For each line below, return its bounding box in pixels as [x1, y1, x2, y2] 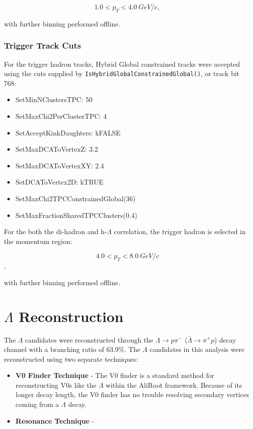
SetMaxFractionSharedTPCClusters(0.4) [15, 210, 137, 220]
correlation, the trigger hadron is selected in [114, 226, 246, 237]
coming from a [15, 399, 59, 409]
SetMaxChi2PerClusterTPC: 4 [15, 111, 107, 121]
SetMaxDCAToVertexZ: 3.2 [15, 144, 98, 154]
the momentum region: [4, 236, 72, 246]
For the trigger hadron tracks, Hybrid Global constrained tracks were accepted [4, 58, 240, 69]
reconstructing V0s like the [15, 379, 97, 390]
